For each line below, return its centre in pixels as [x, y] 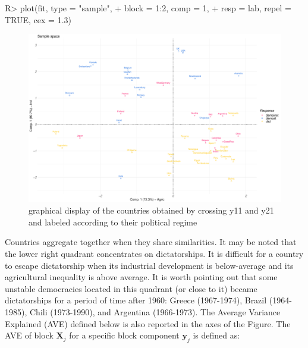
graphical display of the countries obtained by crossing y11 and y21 [151, 210]
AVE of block [29, 335]
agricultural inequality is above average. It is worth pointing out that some [141, 277]
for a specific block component [124, 335]
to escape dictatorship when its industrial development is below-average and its [149, 265]
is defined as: [216, 335]
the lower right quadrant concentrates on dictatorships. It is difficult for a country [154, 253]
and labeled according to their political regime [113, 222]
